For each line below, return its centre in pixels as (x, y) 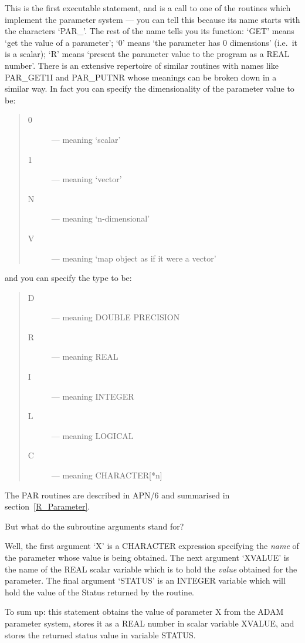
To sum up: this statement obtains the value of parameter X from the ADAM (144, 612)
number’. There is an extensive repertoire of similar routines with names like (142, 65)
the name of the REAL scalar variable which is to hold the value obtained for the (151, 569)
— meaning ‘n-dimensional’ (101, 218)
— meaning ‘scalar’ (86, 139)
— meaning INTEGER (93, 396)
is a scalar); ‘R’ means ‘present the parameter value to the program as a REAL (147, 54)
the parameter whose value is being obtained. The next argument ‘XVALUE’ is (147, 557)
